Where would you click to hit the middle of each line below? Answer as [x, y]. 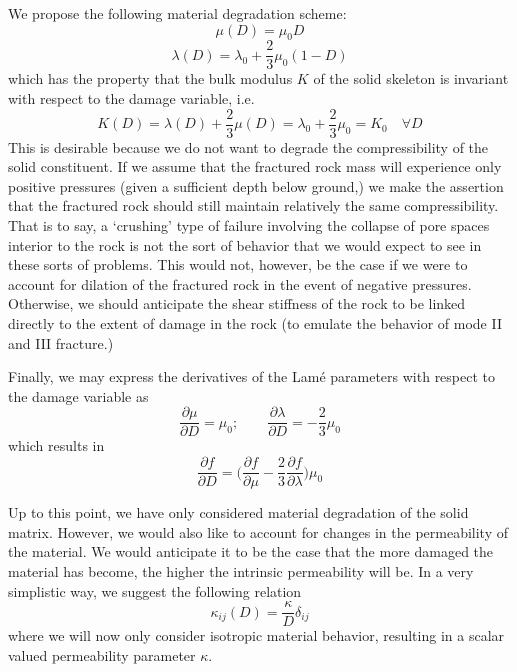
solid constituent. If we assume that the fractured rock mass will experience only [255, 166]
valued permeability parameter [102, 654]
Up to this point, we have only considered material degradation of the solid [238, 512]
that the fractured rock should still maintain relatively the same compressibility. [253, 205]
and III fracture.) [61, 342]
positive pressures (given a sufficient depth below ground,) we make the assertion [256, 185]
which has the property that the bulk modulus [150, 78]
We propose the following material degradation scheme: [177, 13]
